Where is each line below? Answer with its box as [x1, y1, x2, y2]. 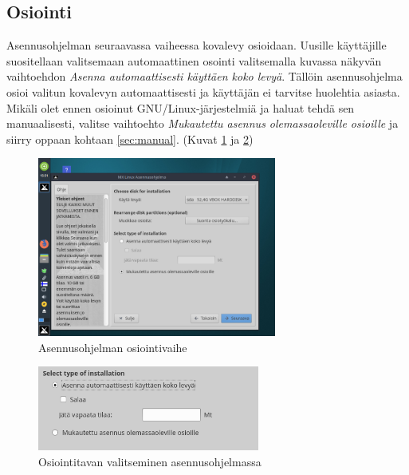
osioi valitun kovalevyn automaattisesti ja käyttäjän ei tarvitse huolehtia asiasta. [6, 83, 400, 100]
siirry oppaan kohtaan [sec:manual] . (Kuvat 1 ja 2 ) [6, 130, 254, 147]
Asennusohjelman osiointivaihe [38, 338, 187, 355]
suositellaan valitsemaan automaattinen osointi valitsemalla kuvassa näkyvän [6, 52, 382, 69]
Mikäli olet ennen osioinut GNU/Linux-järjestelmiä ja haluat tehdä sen [6, 99, 355, 116]
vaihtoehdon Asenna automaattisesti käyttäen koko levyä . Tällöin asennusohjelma [6, 68, 403, 85]
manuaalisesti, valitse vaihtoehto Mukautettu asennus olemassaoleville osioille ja [6, 115, 399, 132]
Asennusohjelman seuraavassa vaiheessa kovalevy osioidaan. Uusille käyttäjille [6, 37, 387, 53]
